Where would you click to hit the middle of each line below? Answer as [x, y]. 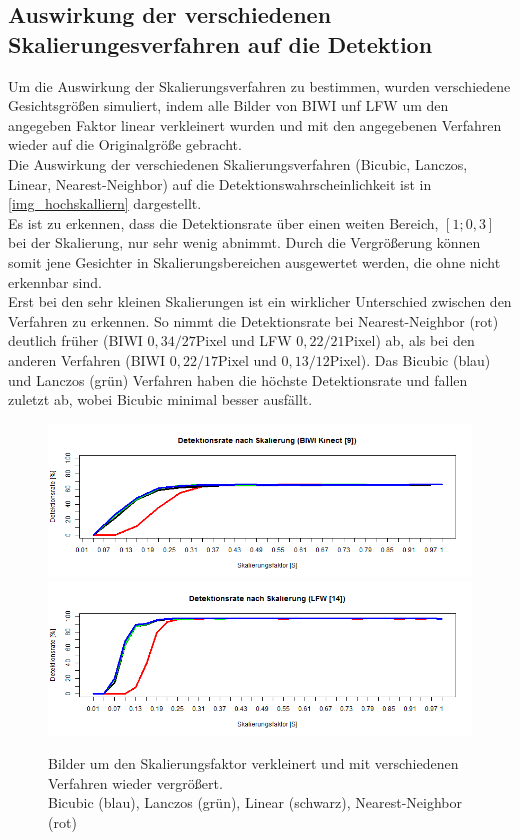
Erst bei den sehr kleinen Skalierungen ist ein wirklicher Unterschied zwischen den [260, 301]
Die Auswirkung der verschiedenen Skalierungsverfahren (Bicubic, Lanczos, [238, 163]
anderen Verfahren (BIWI [87, 359]
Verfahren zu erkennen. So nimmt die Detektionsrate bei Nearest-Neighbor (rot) [253, 320]
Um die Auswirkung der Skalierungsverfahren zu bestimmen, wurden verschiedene [259, 85]
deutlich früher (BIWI [75, 340]
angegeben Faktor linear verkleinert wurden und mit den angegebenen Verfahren [255, 124]
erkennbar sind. [55, 281]
